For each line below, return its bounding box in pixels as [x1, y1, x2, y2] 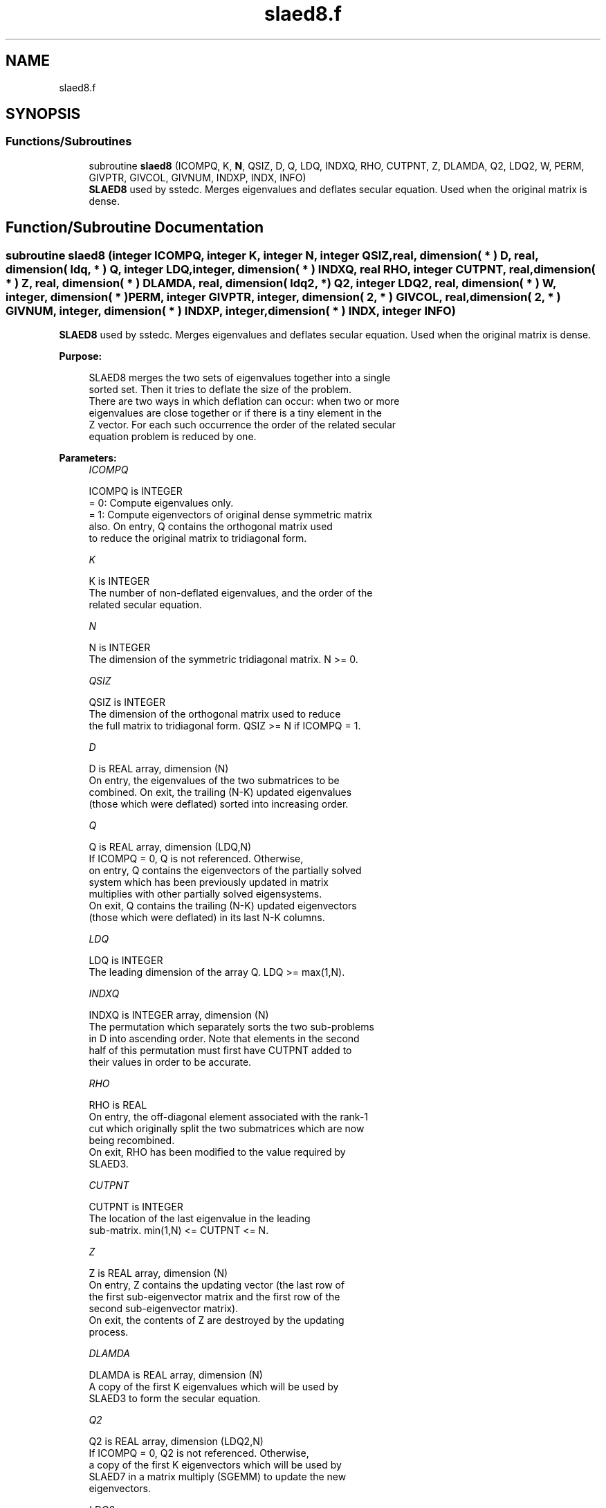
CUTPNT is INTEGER [89, 1201, 183, 1213]
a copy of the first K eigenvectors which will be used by [89, 1459, 342, 1471]
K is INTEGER [89, 575, 150, 588]
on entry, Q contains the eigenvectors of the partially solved [89, 864, 362, 877]
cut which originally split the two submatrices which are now [89, 1123, 365, 1135]
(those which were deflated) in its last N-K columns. [89, 911, 325, 924]
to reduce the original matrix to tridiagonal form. [89, 532, 307, 545]
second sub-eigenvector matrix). [89, 1302, 239, 1315]
